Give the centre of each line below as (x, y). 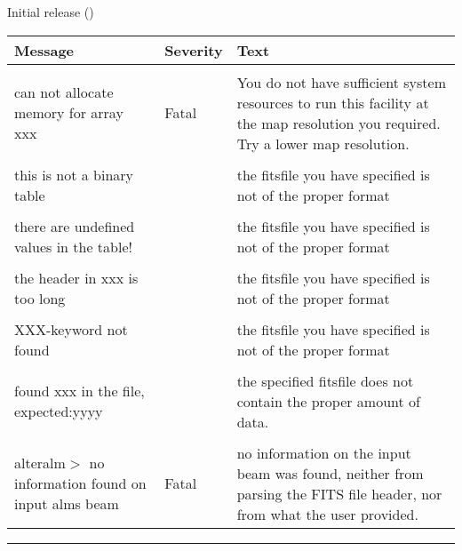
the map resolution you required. (339, 123)
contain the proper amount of (328, 401)
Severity (194, 50)
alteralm (40, 463)
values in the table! (73, 246)
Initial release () (51, 12)
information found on (80, 483)
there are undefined (75, 226)
